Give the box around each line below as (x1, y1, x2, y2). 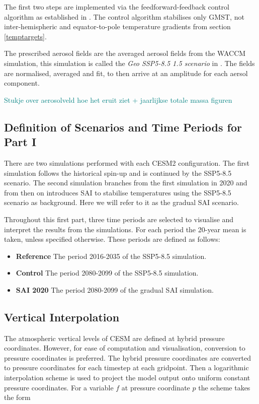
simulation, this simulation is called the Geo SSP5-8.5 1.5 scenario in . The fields (4, 57, 255, 68)
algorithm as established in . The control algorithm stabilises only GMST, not (4, 11, 244, 22)
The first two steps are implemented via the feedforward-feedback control (4, 2, 229, 12)
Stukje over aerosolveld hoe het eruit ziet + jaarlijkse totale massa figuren (4, 94, 232, 105)
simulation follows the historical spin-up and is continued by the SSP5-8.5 (4, 167, 232, 178)
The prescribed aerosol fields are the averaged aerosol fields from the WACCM (4, 48, 246, 58)
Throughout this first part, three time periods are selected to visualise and (4, 214, 234, 224)
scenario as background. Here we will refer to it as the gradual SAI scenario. (4, 197, 239, 208)
